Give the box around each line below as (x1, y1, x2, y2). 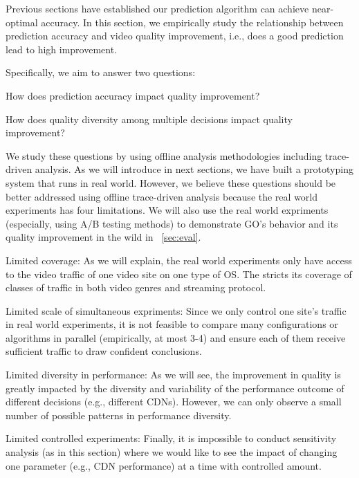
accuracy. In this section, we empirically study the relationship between (41, 15, 344, 29)
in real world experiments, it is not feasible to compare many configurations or (6, 317, 338, 331)
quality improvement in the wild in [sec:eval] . (6, 230, 201, 244)
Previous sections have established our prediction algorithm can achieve (6, 1, 309, 15)
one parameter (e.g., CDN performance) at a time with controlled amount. (6, 458, 322, 472)
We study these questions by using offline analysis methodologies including (6, 148, 322, 163)
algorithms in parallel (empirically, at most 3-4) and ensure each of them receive (6, 330, 346, 344)
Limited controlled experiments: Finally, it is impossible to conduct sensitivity (6, 431, 337, 445)
